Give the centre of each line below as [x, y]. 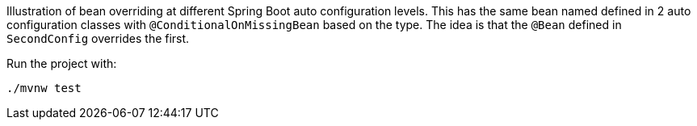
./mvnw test [44, 88]
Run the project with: [62, 63]
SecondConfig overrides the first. [98, 38]
